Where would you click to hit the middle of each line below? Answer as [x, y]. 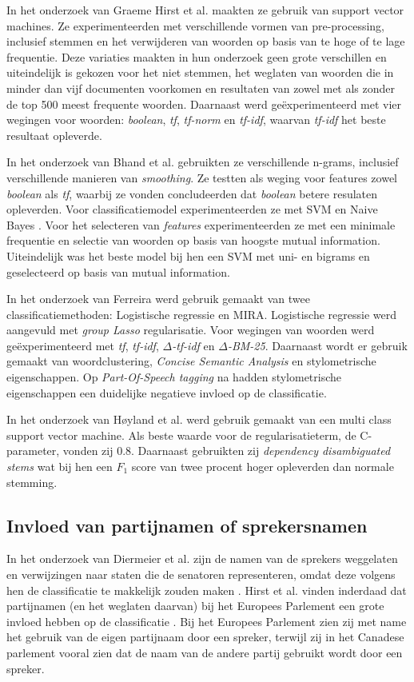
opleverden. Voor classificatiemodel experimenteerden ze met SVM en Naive [192, 209]
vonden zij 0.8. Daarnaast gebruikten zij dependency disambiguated [227, 451]
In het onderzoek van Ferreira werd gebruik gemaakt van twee [158, 299]
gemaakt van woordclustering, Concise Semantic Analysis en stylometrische [191, 361]
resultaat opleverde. [54, 135]
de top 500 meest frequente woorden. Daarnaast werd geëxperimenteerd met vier [204, 104]
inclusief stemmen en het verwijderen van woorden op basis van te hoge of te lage [206, 41]
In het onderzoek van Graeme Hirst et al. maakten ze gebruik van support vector [205, 10]
